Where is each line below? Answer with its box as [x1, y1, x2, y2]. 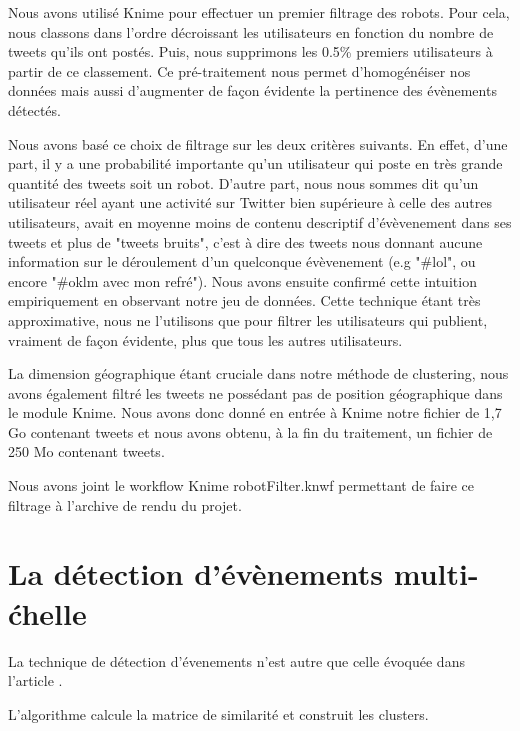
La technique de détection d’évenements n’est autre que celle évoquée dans [8, 650, 465, 671]
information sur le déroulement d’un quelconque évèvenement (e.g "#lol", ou [8, 251, 476, 272]
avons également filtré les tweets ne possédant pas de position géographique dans [8, 382, 503, 403]
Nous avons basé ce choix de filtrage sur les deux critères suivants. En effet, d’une [8, 133, 508, 154]
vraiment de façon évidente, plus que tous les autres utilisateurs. [8, 329, 403, 350]
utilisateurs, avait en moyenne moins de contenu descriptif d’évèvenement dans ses [8, 211, 512, 232]
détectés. [8, 99, 61, 120]
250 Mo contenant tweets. [8, 441, 165, 462]
